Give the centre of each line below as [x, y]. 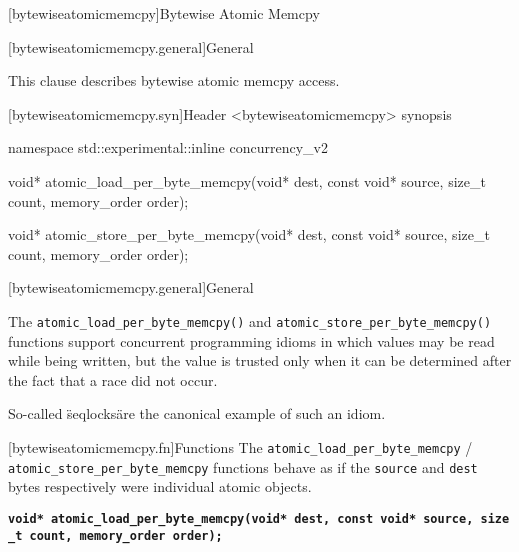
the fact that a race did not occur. [113, 379]
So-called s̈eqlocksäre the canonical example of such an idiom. [197, 413]
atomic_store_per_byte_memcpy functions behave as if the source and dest [243, 466]
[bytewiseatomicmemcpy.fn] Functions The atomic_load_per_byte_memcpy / [240, 446]
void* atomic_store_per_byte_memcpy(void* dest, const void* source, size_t [249, 234]
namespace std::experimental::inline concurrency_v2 [168, 147]
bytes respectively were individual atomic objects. [160, 486]
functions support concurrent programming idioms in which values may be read [251, 340]
